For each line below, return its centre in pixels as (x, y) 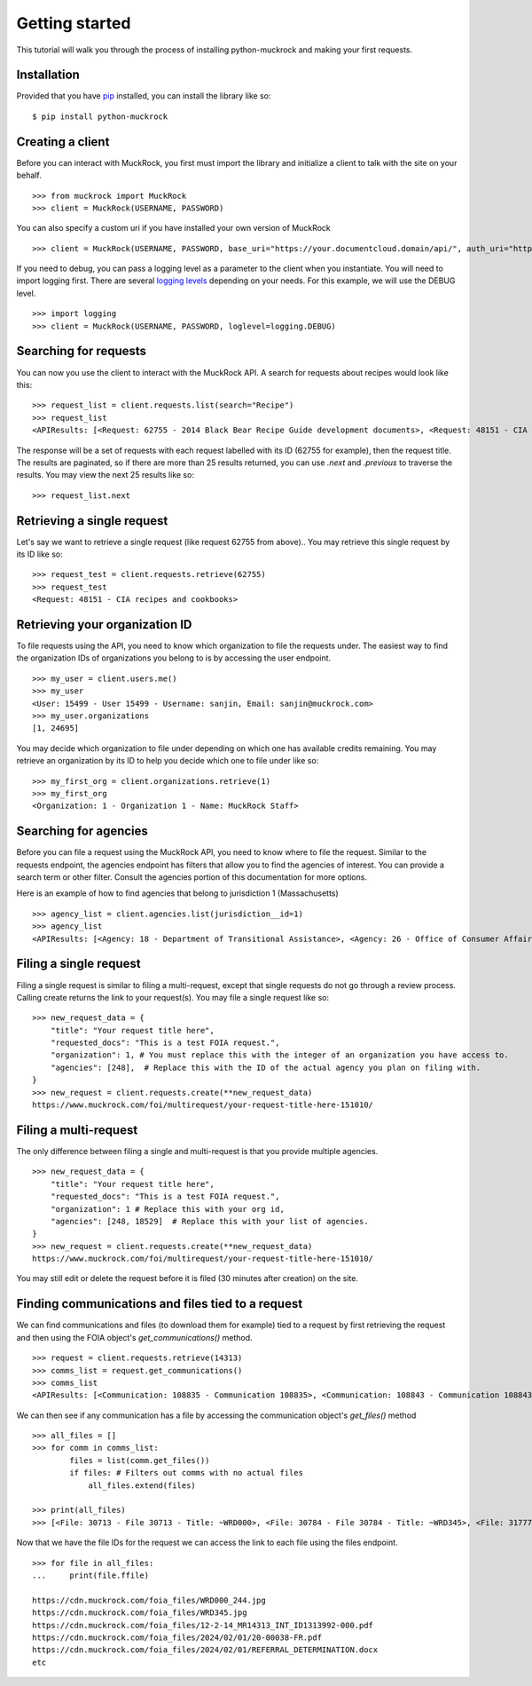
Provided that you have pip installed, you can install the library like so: (144, 96)
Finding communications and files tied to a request (160, 1304)
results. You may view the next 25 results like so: (106, 475)
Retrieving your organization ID (104, 625)
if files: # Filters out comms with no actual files (186, 1473)
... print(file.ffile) (91, 1575)
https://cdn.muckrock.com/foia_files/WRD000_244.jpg (149, 1600)
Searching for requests (81, 351)
